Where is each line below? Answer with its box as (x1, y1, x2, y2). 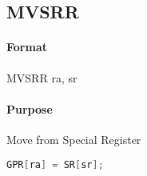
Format (6, 38, 47, 55)
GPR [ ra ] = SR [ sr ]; (6, 158, 104, 170)
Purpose (6, 100, 53, 117)
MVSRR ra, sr (6, 69, 77, 86)
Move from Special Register (6, 130, 141, 147)
